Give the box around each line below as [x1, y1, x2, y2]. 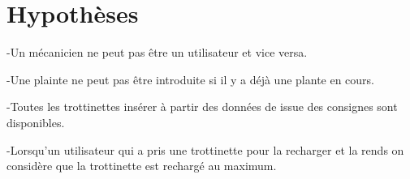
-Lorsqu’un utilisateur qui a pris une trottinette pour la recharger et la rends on [6, 141, 404, 158]
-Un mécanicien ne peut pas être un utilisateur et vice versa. [6, 44, 308, 61]
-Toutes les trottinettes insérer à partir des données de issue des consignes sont [6, 98, 398, 115]
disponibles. [6, 113, 65, 130]
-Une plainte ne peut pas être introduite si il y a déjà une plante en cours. [6, 70, 375, 87]
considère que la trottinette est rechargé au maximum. [6, 157, 277, 174]
